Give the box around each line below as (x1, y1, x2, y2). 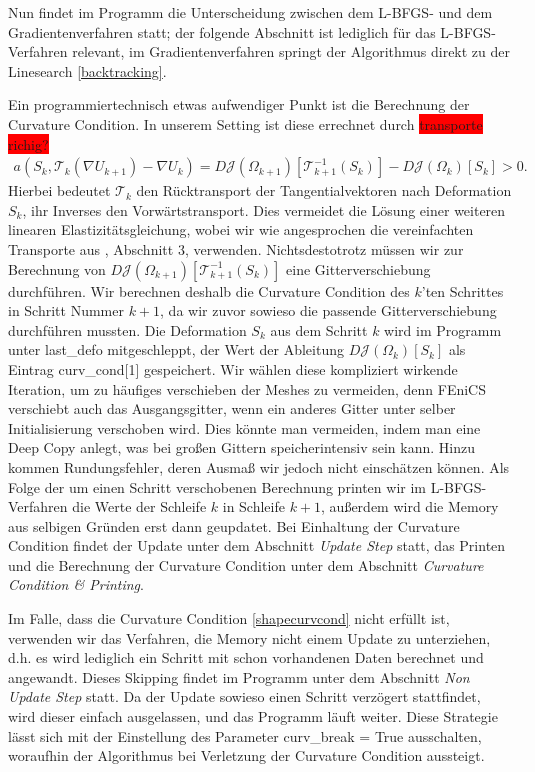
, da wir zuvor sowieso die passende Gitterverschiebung (160, 300, 497, 321)
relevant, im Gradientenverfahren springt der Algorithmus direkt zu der (72, 41, 511, 62)
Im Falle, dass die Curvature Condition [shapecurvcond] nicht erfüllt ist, (8, 608, 450, 629)
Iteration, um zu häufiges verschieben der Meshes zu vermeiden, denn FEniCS (8, 378, 487, 399)
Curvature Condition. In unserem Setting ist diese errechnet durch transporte (8, 113, 483, 134)
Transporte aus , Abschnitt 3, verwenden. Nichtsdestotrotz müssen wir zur (8, 238, 464, 259)
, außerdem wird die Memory (321, 496, 499, 517)
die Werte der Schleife (72, 496, 207, 517)
